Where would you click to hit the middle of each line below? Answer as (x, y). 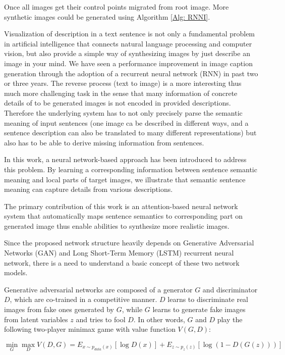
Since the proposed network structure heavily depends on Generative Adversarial (129, 243)
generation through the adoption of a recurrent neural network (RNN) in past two (131, 73)
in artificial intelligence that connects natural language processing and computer (128, 43)
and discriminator (230, 289)
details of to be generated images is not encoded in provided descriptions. (118, 103)
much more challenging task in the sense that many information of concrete (121, 93)
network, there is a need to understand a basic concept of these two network (122, 262)
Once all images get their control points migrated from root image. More (117, 7)
